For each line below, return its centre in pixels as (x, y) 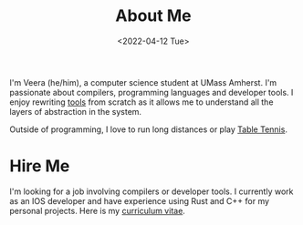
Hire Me (40, 166)
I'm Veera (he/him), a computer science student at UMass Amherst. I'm (143, 82)
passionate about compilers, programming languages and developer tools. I (151, 92)
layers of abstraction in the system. (76, 111)
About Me (153, 16)
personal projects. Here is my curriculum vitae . (97, 210)
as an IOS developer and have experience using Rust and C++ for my (140, 200)
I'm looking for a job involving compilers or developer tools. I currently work (151, 191)
